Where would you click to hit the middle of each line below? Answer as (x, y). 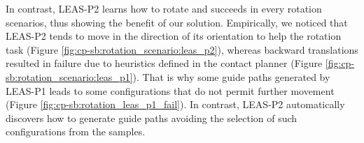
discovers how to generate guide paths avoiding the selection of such (152, 118)
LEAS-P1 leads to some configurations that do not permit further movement (170, 90)
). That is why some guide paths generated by (231, 76)
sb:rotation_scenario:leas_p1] (69, 76)
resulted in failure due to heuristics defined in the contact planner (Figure (164, 63)
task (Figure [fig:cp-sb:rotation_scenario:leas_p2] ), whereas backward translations (182, 49)
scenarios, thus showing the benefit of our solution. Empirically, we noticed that (177, 22)
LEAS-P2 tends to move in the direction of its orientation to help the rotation (174, 36)
